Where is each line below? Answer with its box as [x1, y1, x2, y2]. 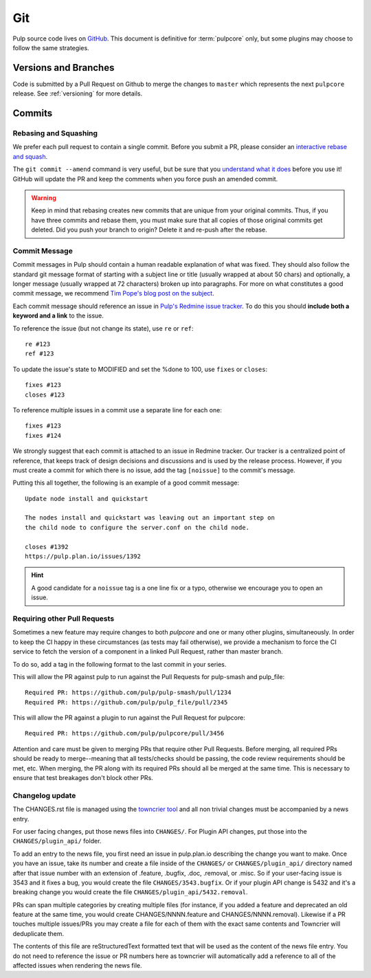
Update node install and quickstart [25, 495, 148, 502]
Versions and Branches [12, 62, 115, 74]
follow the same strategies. [12, 43, 89, 52]
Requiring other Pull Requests [12, 614, 115, 623]
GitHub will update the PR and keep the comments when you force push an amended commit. [12, 175, 278, 183]
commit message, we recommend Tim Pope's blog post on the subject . [12, 289, 214, 298]
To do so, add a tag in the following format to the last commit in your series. [12, 660, 227, 668]
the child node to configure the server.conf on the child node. [25, 523, 250, 531]
